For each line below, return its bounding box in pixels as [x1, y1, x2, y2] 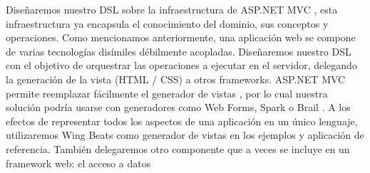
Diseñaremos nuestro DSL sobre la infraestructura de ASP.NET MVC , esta [6, 2, 338, 16]
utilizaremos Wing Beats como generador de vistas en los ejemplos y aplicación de [6, 127, 364, 142]
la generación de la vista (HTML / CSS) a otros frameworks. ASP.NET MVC [6, 71, 346, 86]
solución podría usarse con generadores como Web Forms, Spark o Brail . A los [6, 100, 351, 115]
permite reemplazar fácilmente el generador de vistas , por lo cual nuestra [6, 85, 328, 100]
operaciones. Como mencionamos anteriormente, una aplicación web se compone [6, 30, 356, 45]
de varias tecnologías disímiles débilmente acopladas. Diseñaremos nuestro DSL [6, 43, 351, 58]
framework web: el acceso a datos [6, 155, 151, 170]
